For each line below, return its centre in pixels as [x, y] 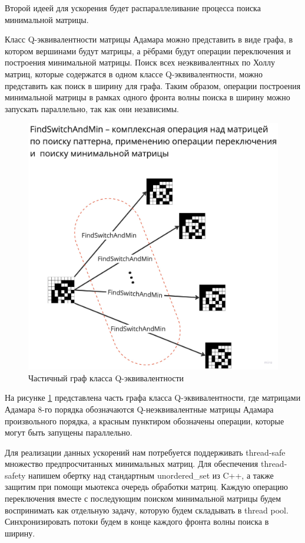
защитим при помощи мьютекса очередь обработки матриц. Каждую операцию [146, 487]
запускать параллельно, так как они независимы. [92, 108]
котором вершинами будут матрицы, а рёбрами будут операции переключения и [148, 50]
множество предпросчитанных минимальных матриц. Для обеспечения [132, 464]
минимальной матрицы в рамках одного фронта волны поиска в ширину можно [147, 97]
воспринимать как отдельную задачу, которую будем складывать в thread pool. [147, 510]
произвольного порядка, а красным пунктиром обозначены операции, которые [145, 421]
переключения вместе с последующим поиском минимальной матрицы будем [143, 498]
